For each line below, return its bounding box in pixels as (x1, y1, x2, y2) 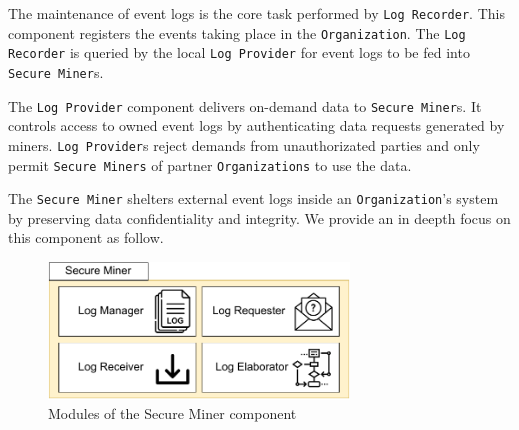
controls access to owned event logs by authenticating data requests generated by (8, 115, 505, 136)
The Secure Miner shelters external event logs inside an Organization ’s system (8, 188, 499, 209)
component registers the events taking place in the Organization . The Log (8, 22, 466, 43)
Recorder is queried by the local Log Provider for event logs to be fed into (8, 42, 470, 63)
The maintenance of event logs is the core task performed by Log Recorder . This (8, 3, 505, 23)
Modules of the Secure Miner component (48, 403, 297, 424)
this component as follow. (8, 227, 164, 248)
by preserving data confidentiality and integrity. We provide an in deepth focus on (8, 207, 511, 228)
